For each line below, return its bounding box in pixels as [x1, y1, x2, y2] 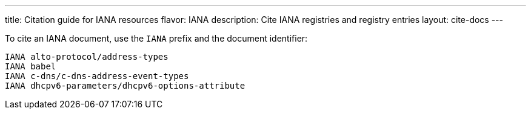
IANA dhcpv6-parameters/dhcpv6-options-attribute [5, 81, 245, 90]
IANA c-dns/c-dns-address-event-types [5, 71, 189, 81]
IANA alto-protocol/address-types [5, 52, 169, 62]
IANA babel [5, 62, 56, 71]
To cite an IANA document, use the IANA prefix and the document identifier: [5, 33, 308, 43]
